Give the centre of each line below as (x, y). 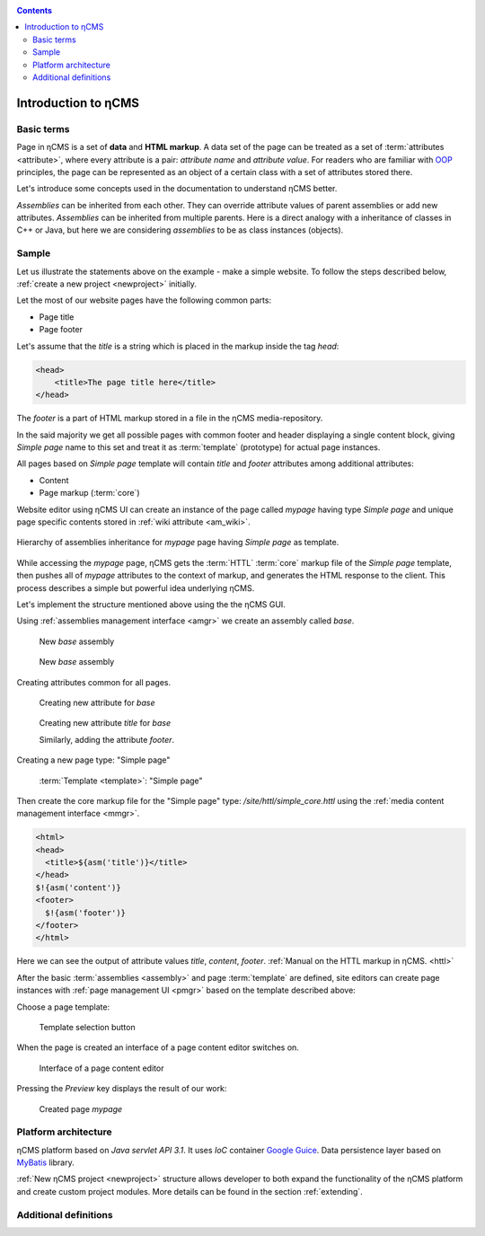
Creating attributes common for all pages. (94, 682)
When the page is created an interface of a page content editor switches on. (158, 1047)
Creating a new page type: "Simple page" (93, 760)
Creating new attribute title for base (105, 723)
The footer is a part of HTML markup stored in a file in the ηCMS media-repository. (170, 419)
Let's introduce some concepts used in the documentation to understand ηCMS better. (177, 189)
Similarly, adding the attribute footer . (107, 739)
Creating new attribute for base (97, 702)
